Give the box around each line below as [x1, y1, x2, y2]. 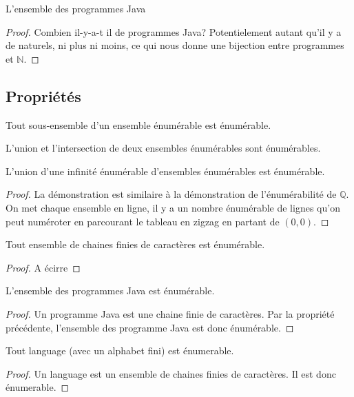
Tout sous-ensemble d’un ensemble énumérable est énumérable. [6, 117, 271, 132]
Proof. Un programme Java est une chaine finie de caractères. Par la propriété [6, 306, 335, 320]
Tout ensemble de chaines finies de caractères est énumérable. [6, 237, 265, 252]
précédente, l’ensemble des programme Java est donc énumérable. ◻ [6, 320, 294, 334]
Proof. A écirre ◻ [6, 260, 81, 274]
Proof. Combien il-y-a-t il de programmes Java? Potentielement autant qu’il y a [6, 24, 342, 39]
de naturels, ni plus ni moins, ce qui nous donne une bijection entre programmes [6, 38, 344, 52]
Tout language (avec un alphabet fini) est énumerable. [6, 343, 234, 358]
